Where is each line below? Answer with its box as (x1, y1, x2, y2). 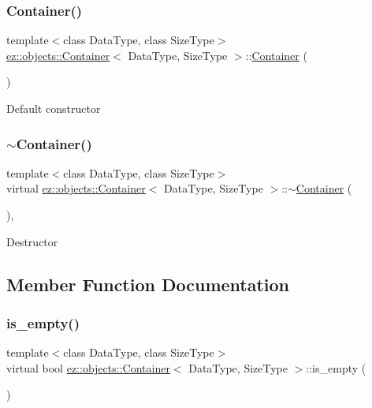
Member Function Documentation (6, 271, 290, 296)
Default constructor (6, 100, 101, 116)
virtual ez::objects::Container (6, 180, 146, 197)
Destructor (6, 233, 58, 249)
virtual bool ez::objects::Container (6, 359, 170, 376)
